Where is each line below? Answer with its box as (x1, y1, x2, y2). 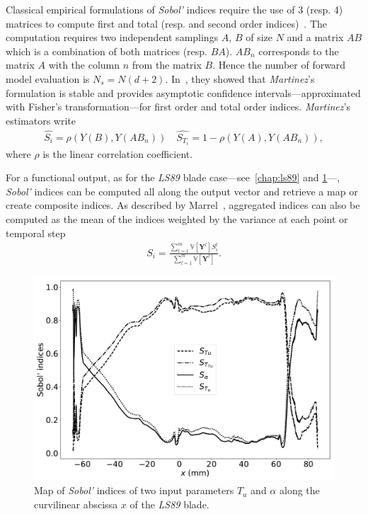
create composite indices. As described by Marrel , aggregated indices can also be (6, 198, 360, 212)
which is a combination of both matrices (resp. (6, 43, 207, 58)
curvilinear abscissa (34, 496, 118, 511)
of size (246, 30, 272, 45)
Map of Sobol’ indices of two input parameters (34, 483, 234, 498)
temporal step (6, 225, 66, 240)
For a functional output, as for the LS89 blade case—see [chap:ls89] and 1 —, (6, 170, 340, 185)
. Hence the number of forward (212, 57, 346, 72)
